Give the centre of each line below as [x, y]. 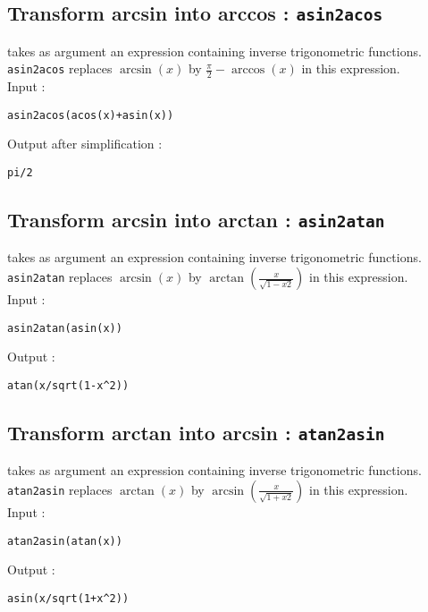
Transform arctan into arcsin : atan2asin [196, 432]
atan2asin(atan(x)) [65, 541]
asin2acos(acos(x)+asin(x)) [91, 115]
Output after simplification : [85, 144]
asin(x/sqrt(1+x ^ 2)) [68, 598]
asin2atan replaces [60, 277]
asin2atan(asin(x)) [65, 328]
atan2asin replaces [60, 489]
